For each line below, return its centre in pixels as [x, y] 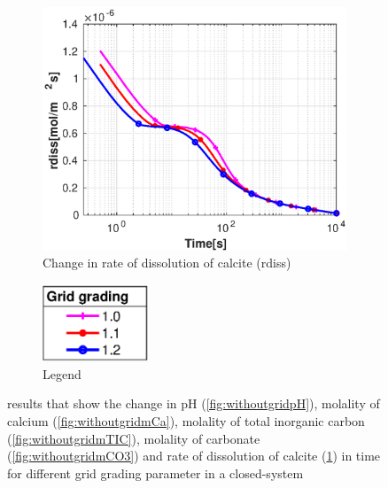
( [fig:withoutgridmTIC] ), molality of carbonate [134, 438]
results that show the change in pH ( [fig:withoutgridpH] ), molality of [194, 403]
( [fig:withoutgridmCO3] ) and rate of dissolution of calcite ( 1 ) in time [194, 456]
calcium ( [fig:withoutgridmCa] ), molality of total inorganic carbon [186, 420]
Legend [62, 373]
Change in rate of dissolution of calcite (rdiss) [167, 263]
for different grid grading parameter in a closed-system [155, 473]
